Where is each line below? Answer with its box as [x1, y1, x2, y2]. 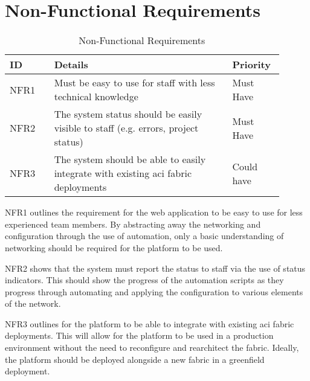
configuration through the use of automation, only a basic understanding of [5, 229, 284, 242]
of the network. [5, 297, 61, 310]
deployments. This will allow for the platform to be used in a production [5, 329, 274, 342]
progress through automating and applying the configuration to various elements [5, 285, 303, 298]
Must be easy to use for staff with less [54, 75, 215, 90]
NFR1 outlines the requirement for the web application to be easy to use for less [5, 206, 303, 219]
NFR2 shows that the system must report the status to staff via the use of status [5, 261, 306, 274]
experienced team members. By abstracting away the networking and [5, 217, 261, 230]
